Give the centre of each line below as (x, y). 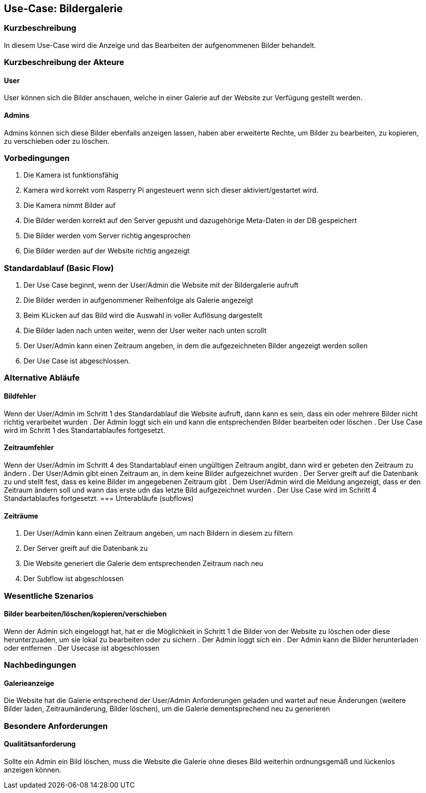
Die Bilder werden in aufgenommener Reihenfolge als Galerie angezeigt (138, 300)
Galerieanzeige (29, 683)
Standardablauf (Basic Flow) (59, 268)
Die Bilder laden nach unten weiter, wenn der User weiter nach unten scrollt (145, 331)
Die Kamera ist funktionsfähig (71, 175)
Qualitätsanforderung (40, 744)
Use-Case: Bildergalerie (64, 9)
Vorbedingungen (37, 158)
